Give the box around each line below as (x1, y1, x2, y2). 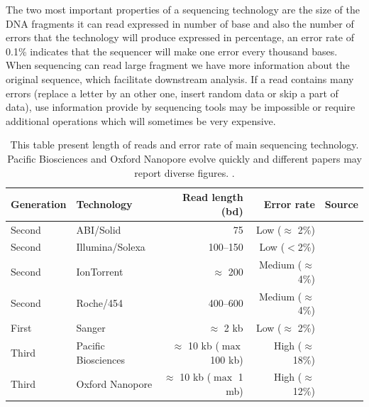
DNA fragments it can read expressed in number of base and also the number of (6, 16, 354, 31)
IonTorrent (76, 264, 123, 279)
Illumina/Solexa (76, 239, 145, 254)
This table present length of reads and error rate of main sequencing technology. (10, 137, 359, 152)
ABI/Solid (76, 222, 121, 237)
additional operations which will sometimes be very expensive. (6, 113, 276, 128)
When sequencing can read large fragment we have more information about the (6, 58, 350, 72)
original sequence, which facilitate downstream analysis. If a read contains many (6, 71, 354, 86)
